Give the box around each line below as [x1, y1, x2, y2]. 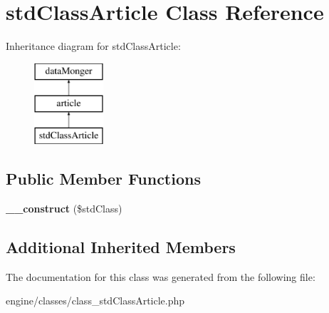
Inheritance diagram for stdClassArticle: [6, 39, 181, 53]
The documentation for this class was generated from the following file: [6, 269, 315, 284]
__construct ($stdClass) [6, 200, 122, 215]
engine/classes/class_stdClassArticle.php [6, 293, 185, 308]
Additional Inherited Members [6, 235, 236, 257]
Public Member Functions [6, 168, 201, 190]
